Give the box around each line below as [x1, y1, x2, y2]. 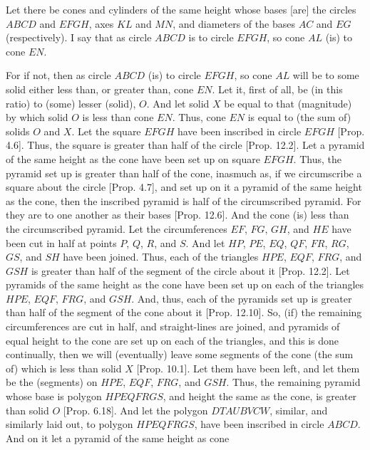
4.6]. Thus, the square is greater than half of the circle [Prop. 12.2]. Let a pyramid [6, 137, 365, 152]
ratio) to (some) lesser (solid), [6, 95, 136, 110]
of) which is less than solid [6, 360, 122, 375]
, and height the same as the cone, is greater [163, 389, 357, 404]
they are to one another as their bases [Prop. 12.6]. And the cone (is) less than [6, 207, 349, 222]
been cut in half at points [6, 235, 117, 250]
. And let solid [146, 95, 210, 110]
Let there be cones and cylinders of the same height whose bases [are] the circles [6, 2, 356, 16]
